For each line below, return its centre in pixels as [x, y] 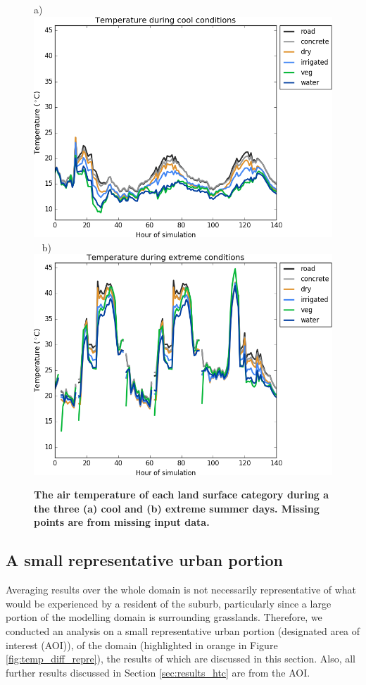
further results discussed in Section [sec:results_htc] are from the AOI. [158, 672]
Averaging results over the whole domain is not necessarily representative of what [181, 590]
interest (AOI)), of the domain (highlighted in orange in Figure [142, 645]
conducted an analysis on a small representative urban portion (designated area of [183, 630]
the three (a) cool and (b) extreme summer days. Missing [177, 508]
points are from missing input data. [122, 522]
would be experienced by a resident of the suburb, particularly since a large [169, 603]
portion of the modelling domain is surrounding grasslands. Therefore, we [164, 617]
